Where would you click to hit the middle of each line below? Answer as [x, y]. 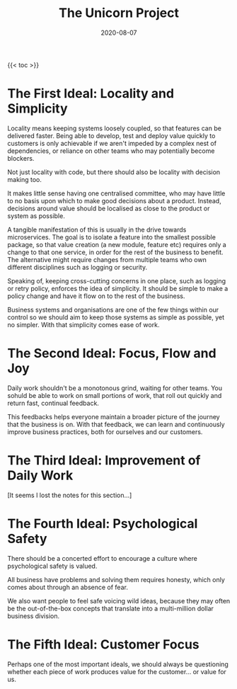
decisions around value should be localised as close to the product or [109, 208]
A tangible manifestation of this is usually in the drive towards [97, 229]
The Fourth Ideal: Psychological [103, 524]
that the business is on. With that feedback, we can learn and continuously [116, 424]
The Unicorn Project [119, 13]
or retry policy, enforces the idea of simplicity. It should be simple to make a [118, 288]
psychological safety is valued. [52, 566]
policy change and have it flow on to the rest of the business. [96, 296]
